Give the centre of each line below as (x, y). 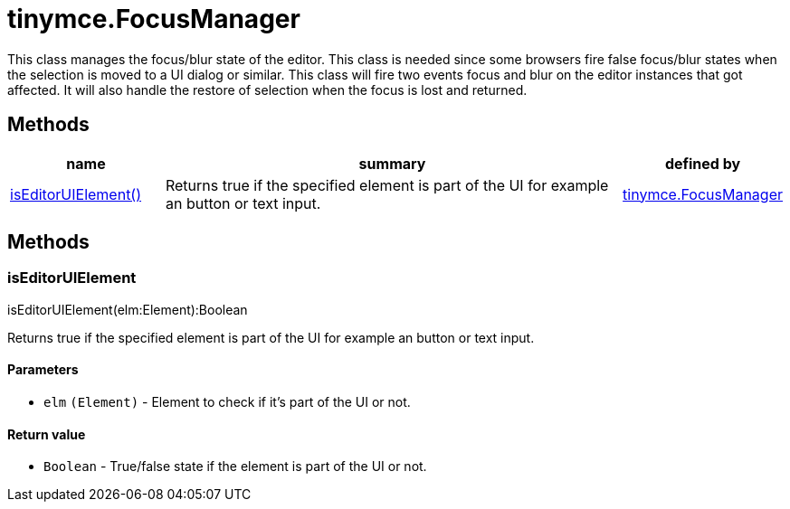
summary (392, 163)
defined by (703, 163)
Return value (47, 434)
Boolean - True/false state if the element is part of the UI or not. (235, 467)
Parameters (43, 370)
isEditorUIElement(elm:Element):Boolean (128, 309)
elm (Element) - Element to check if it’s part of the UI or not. (227, 402)
